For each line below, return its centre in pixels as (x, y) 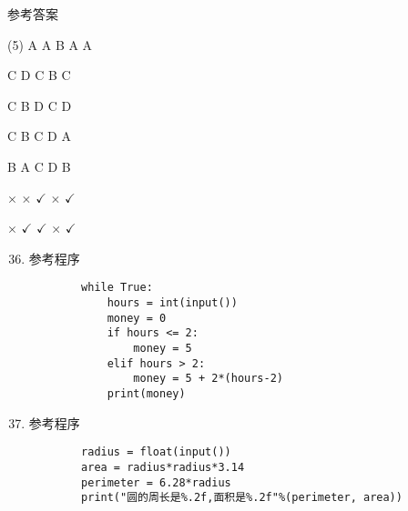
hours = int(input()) (172, 303)
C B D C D (40, 105)
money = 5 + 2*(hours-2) (208, 379)
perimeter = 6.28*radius (156, 482)
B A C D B (39, 166)
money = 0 (137, 318)
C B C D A (39, 136)
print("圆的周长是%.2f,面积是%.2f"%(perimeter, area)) (242, 498)
